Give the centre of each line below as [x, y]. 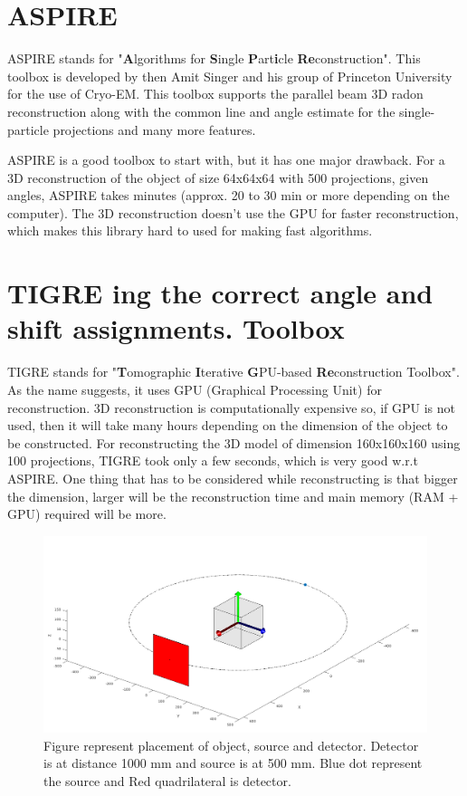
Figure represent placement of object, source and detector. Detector [231, 745]
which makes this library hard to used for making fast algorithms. [190, 230]
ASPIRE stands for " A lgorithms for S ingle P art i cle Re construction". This [214, 58]
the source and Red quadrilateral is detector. [167, 780]
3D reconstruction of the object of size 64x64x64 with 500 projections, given [218, 177]
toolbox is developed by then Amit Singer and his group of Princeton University [230, 76]
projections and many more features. [154, 129]
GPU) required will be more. [87, 514]
